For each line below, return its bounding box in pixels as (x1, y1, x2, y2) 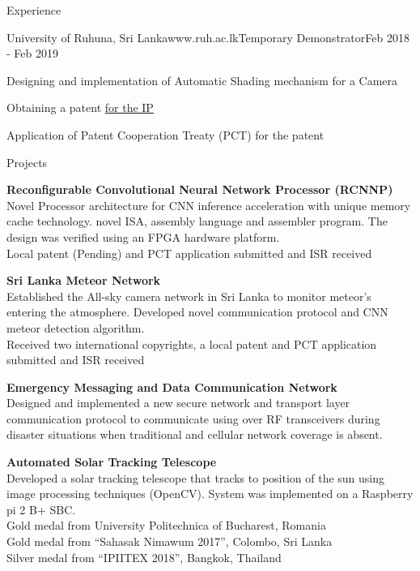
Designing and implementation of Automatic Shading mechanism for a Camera (6, 71, 398, 88)
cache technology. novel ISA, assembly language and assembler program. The (6, 213, 388, 230)
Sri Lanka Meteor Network (6, 272, 161, 289)
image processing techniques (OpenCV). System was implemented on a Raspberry (6, 485, 414, 502)
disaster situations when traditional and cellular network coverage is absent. (6, 426, 383, 443)
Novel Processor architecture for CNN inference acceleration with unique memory (6, 196, 411, 213)
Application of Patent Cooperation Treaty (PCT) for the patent (6, 126, 325, 143)
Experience (6, 2, 62, 18)
